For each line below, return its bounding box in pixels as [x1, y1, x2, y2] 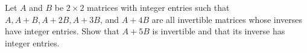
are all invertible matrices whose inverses [151, 13, 303, 25]
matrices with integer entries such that [87, 1, 230, 13]
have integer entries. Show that [5, 25, 119, 37]
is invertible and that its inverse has [152, 25, 285, 37]
